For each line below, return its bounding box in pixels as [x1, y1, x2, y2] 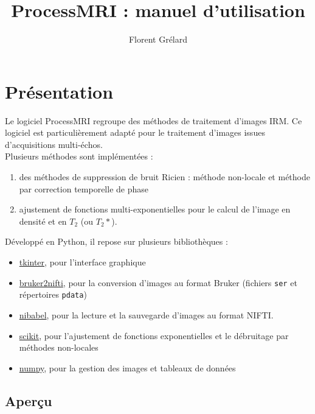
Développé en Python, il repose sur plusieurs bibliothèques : [5, 235, 228, 248]
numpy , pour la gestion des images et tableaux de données [19, 361, 236, 374]
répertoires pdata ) [19, 288, 87, 301]
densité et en [19, 214, 67, 227]
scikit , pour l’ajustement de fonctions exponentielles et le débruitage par [19, 329, 289, 342]
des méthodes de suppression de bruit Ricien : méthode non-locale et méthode [19, 170, 310, 183]
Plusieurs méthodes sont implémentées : [5, 150, 153, 163]
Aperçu [5, 391, 52, 410]
